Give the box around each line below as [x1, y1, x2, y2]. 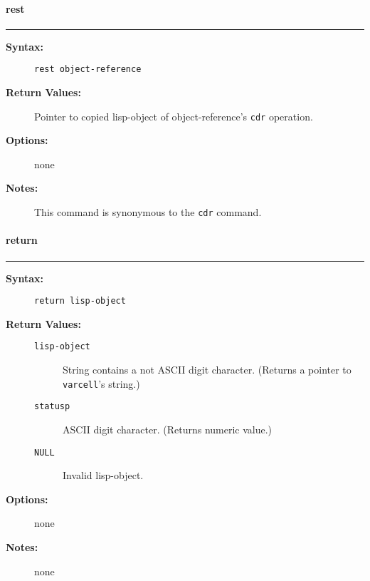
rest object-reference [34, 64, 142, 75]
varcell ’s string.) [63, 376, 140, 391]
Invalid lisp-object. [63, 468, 144, 483]
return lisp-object [34, 296, 126, 307]
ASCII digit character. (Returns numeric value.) [63, 421, 273, 436]
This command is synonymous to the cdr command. [34, 205, 262, 220]
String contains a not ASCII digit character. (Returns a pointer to [63, 362, 351, 377]
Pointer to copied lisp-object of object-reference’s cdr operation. [34, 108, 313, 123]
